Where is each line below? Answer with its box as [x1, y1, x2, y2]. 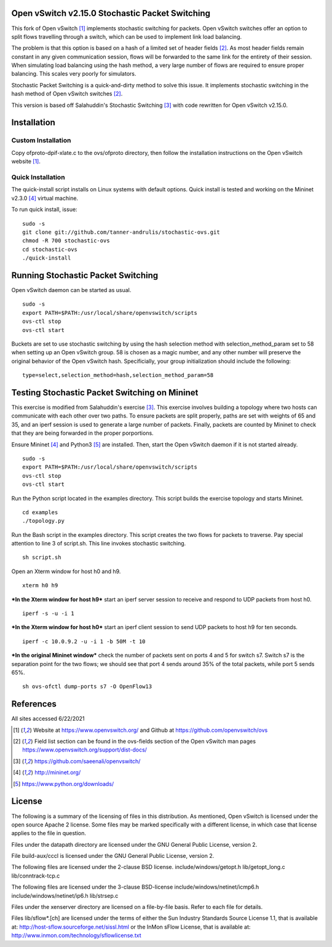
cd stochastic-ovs [22, 246, 78, 253]
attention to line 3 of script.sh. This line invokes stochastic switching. [11, 540, 186, 547]
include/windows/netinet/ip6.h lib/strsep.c [11, 892, 119, 899]
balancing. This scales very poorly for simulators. [11, 70, 136, 77]
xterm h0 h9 [22, 582, 58, 589]
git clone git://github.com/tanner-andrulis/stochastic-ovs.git [22, 228, 221, 236]
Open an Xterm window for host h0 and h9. [11, 568, 121, 575]
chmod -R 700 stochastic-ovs [22, 237, 110, 244]
